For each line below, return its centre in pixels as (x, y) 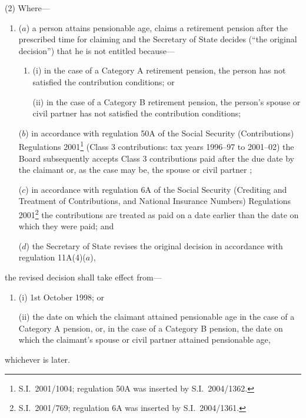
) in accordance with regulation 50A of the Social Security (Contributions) (160, 133)
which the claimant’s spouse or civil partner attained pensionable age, (144, 340)
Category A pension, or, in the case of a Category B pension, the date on (151, 328)
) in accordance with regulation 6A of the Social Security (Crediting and (156, 189)
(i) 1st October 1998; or (61, 297)
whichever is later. (37, 359)
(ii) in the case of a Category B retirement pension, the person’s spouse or (167, 101)
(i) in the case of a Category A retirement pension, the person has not (159, 70)
